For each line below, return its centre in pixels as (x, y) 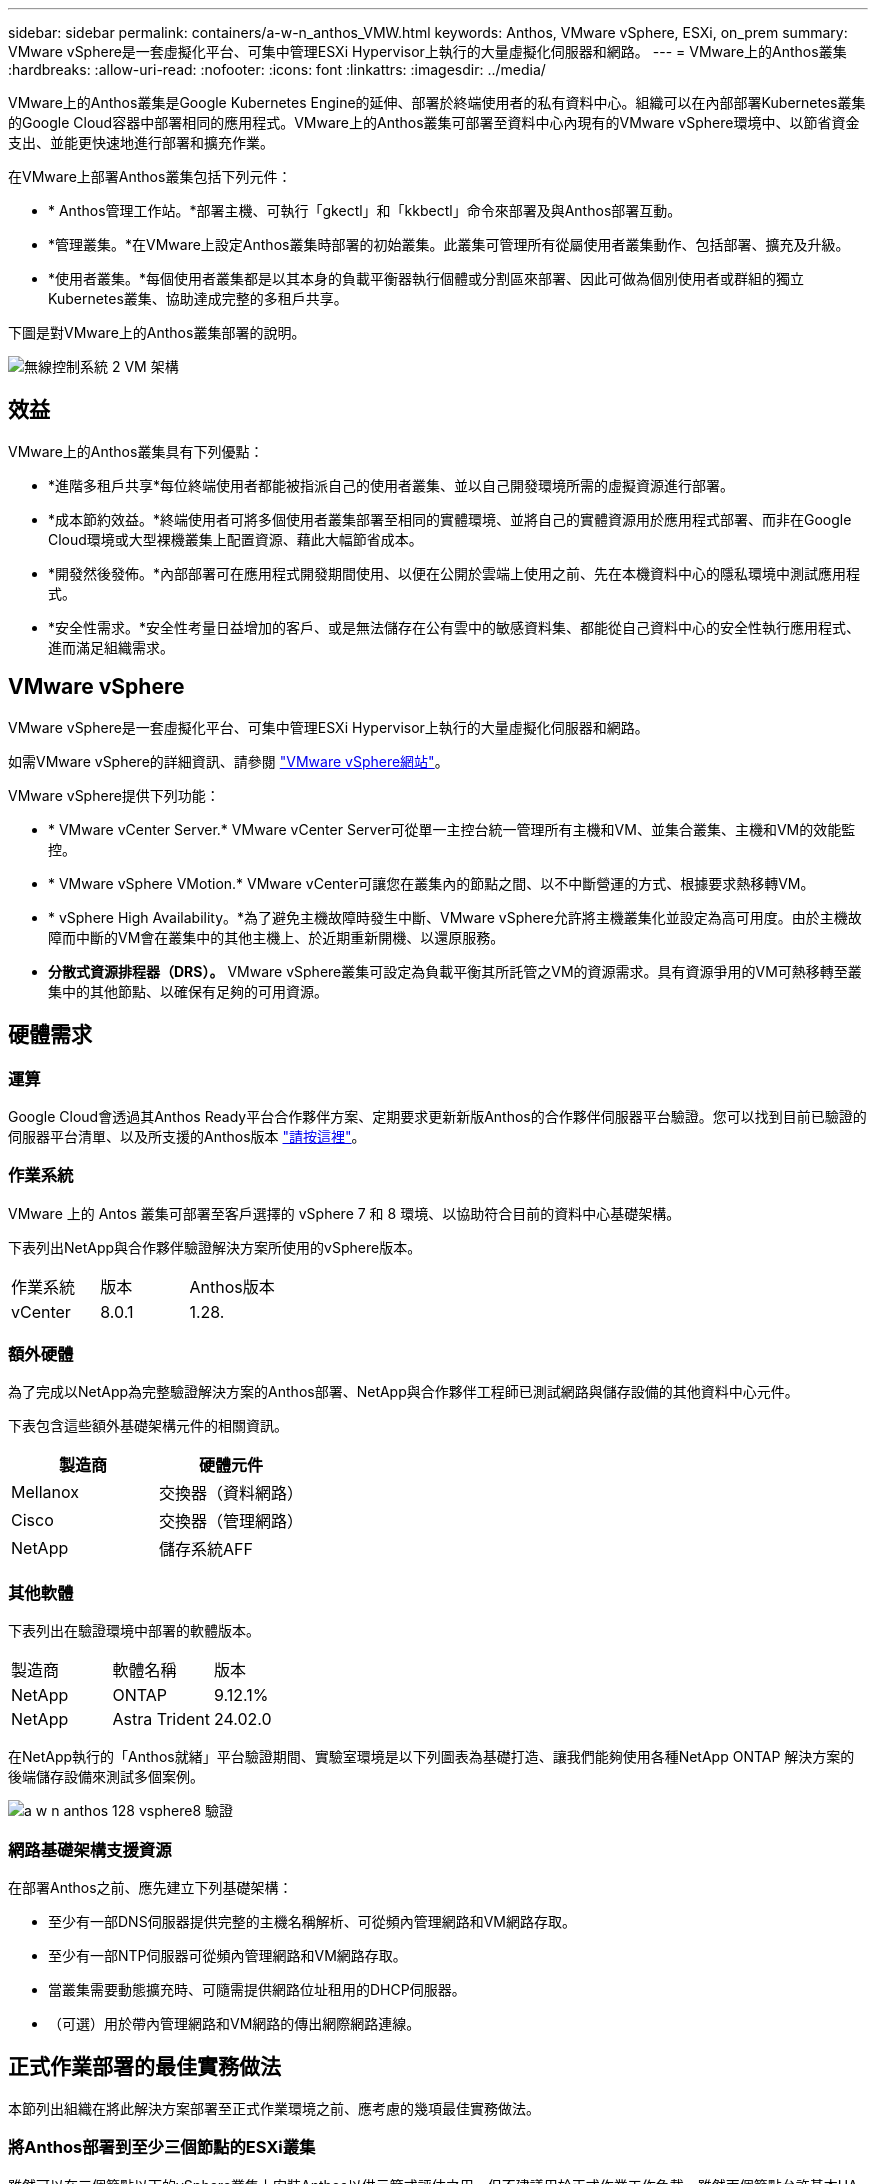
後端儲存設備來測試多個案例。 (106, 1777)
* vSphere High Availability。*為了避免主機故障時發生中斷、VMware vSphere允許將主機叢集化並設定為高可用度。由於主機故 (455, 917)
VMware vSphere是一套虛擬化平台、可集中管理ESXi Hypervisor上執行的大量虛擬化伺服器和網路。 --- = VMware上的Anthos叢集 (427, 51)
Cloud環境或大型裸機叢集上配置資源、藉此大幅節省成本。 (235, 539)
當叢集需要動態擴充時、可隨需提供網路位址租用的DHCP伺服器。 (257, 1989)
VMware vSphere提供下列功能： (114, 795)
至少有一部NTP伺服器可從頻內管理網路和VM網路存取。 (227, 1955)
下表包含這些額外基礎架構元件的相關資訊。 (148, 1426)
